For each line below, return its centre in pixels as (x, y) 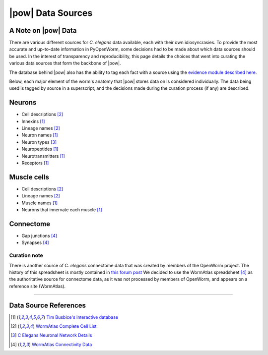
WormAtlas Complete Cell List (66, 326)
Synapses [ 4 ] (35, 242)
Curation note (26, 255)
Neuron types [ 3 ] (39, 142)
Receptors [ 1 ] (35, 163)
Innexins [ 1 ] (33, 121)
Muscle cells (29, 177)
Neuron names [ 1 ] (40, 135)
